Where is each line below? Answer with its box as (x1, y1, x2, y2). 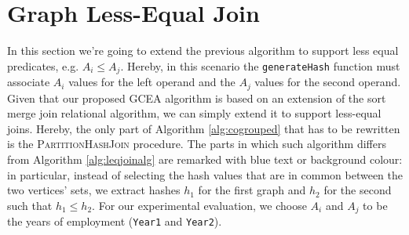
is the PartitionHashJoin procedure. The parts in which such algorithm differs (7, 136, 386, 152)
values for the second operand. (254, 74, 401, 90)
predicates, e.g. (7, 57, 79, 74)
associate (7, 74, 50, 90)
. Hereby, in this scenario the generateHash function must (120, 57, 400, 74)
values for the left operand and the (68, 74, 236, 90)
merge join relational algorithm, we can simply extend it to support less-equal (7, 105, 382, 121)
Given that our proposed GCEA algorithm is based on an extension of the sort (7, 89, 386, 106)
